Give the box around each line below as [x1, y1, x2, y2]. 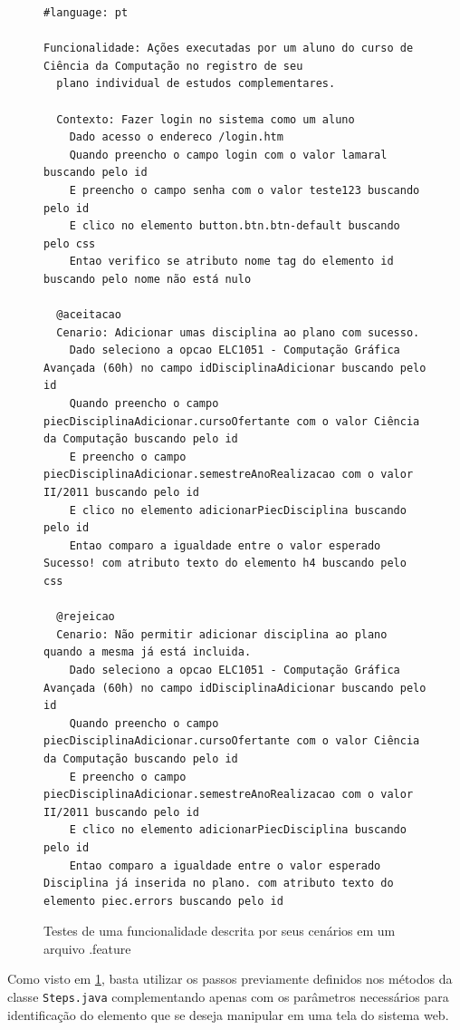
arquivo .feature [43, 938, 131, 957]
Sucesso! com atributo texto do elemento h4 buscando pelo [43, 557, 407, 570]
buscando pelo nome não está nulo [43, 272, 252, 286]
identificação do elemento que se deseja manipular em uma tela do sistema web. [7, 1005, 449, 1024]
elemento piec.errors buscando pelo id [43, 894, 283, 908]
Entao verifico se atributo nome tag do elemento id [69, 255, 394, 268]
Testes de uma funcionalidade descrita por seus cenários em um [43, 921, 396, 940]
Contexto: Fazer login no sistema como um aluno [56, 112, 355, 126]
